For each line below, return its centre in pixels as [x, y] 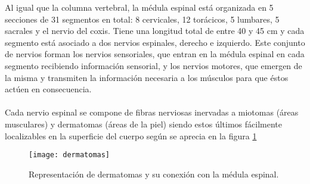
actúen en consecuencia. [48, 89]
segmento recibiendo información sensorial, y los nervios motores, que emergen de [154, 65]
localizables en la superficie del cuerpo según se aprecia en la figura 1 [131, 135]
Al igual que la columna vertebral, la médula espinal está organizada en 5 [139, 7]
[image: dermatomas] [69, 155]
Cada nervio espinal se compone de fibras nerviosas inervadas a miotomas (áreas [152, 112]
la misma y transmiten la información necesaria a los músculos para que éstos [147, 77]
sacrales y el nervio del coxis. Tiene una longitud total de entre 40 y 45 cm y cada [155, 31]
